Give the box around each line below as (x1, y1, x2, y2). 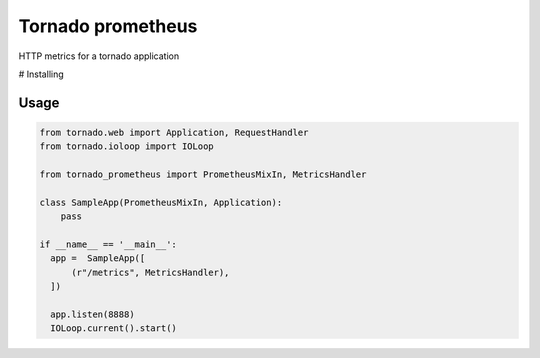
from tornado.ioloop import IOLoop (39, 141, 214, 152)
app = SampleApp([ (50, 253, 146, 264)
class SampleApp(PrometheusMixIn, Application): (39, 196, 283, 208)
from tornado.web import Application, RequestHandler (39, 126, 309, 138)
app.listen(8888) (50, 309, 135, 320)
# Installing (18, 68, 64, 80)
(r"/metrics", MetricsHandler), (71, 266, 230, 278)
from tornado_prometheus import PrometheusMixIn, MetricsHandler (39, 169, 367, 180)
